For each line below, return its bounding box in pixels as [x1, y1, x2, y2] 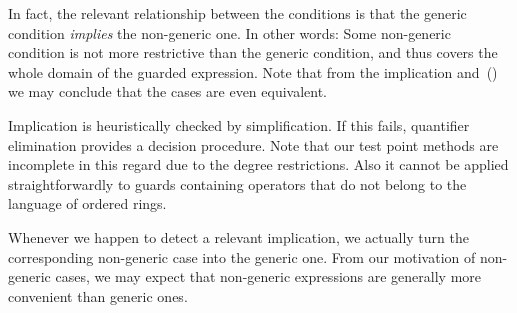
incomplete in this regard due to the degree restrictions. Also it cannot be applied [8, 154, 509, 175]
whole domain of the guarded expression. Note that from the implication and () [8, 61, 498, 82]
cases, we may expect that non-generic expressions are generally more [55, 266, 482, 287]
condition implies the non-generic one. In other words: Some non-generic [8, 22, 451, 43]
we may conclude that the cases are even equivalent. [8, 81, 328, 102]
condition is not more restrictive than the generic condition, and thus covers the [8, 42, 498, 63]
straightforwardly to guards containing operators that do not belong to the [8, 173, 467, 194]
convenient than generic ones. [8, 285, 188, 306]
